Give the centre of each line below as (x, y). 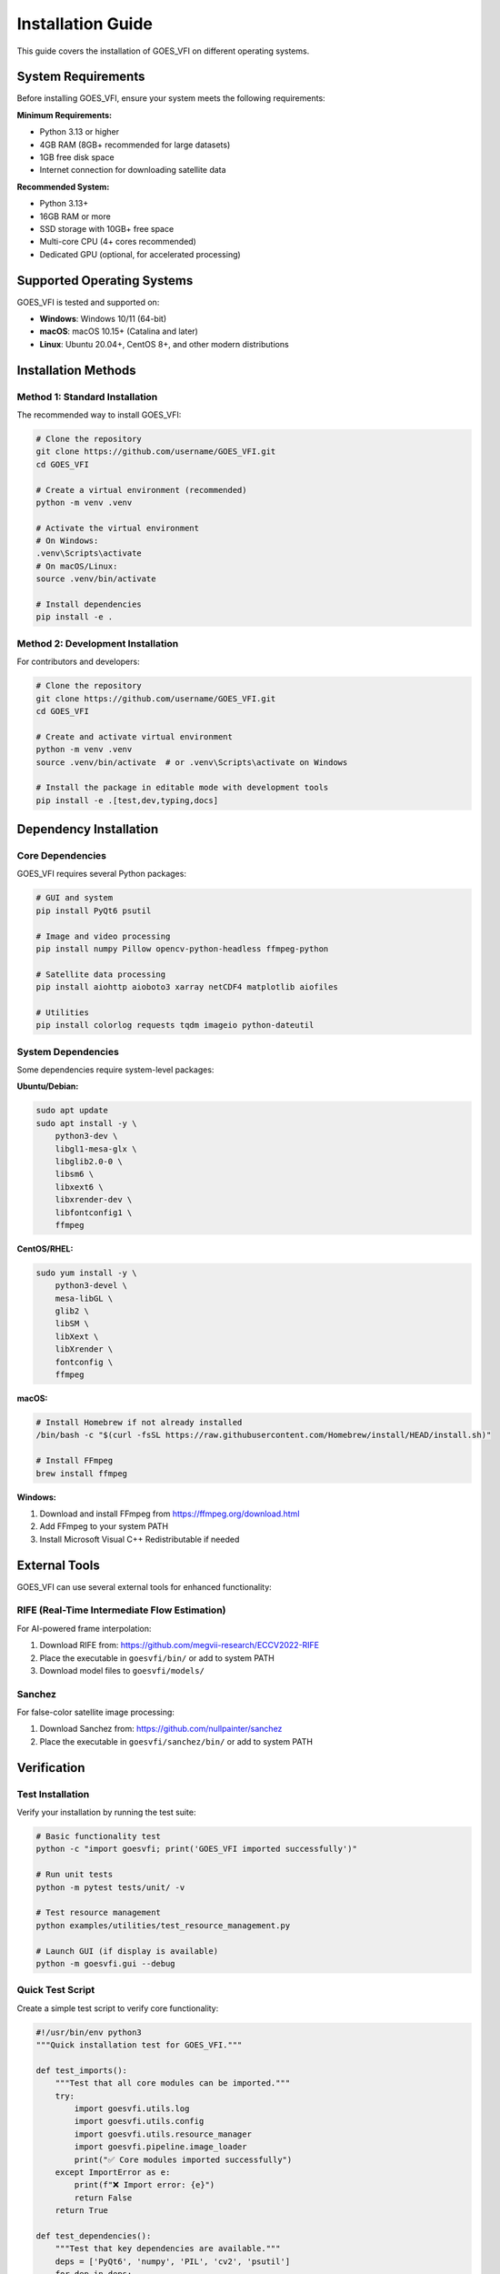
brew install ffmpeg (81, 1473)
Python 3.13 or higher (80, 132)
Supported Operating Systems (105, 281)
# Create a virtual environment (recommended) (141, 490)
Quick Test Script (56, 1990)
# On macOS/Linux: (77, 566)
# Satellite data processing (101, 974)
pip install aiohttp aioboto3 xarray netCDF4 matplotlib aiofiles (187, 987)
